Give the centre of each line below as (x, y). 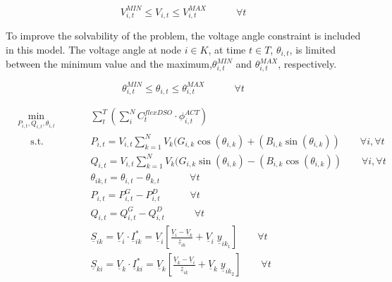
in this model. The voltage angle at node (93, 49)
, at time (227, 49)
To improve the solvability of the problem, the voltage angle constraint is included (183, 36)
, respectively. (307, 64)
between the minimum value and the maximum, (109, 64)
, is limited (313, 49)
